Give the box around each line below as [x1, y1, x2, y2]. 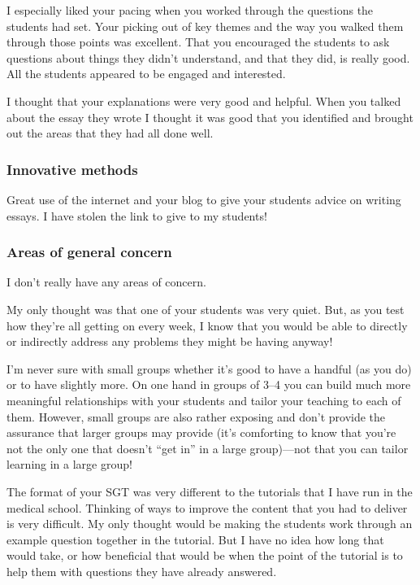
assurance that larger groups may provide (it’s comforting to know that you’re [6, 424, 396, 441]
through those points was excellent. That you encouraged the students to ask [6, 33, 390, 50]
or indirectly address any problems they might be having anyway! [6, 333, 333, 350]
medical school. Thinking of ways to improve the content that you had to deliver [6, 499, 408, 516]
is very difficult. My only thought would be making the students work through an [6, 515, 413, 532]
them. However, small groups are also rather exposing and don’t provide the [6, 408, 386, 425]
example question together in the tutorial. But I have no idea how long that [6, 530, 384, 548]
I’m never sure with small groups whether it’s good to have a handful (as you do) [6, 360, 412, 377]
